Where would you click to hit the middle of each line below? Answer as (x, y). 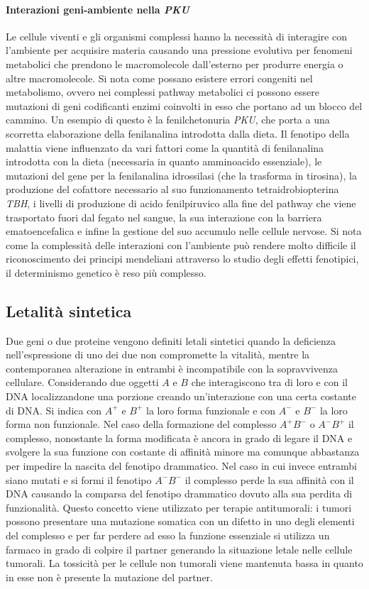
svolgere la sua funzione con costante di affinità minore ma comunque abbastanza (183, 452)
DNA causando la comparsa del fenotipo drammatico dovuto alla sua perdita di (179, 494)
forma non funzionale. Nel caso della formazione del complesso (141, 424)
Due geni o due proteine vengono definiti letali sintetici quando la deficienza (171, 340)
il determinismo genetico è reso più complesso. (106, 272)
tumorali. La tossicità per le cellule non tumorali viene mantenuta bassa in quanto (184, 563)
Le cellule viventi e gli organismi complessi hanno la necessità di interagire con (176, 36)
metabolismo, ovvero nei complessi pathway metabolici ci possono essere (163, 92)
